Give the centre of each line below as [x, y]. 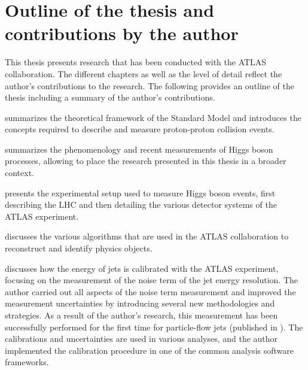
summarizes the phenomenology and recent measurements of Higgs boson [139, 149]
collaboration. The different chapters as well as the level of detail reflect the [144, 73]
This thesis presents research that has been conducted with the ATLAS [136, 62]
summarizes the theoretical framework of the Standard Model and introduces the [153, 117]
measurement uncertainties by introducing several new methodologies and [140, 303]
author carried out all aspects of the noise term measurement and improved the [150, 291]
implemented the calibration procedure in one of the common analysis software [149, 350]
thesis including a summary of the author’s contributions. [110, 97]
